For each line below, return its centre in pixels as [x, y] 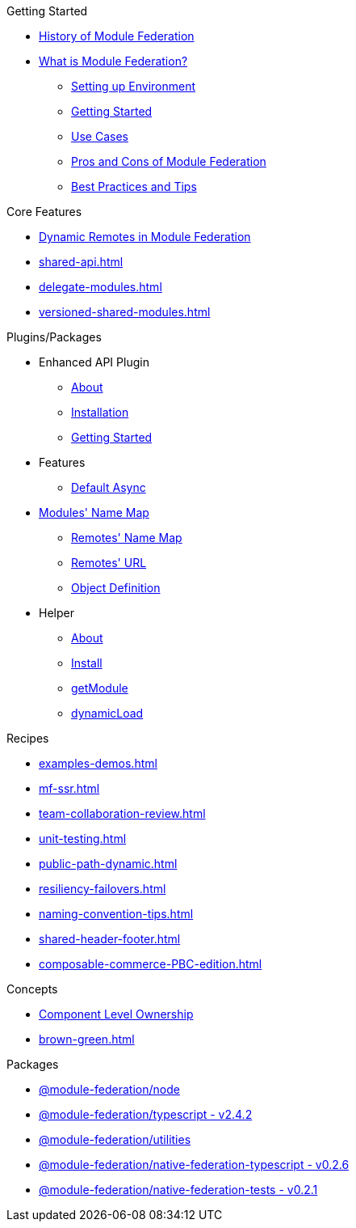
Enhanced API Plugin [94, 362]
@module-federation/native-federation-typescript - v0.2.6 [194, 1164]
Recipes [28, 738]
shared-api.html [81, 262]
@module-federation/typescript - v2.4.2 [146, 1114]
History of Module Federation [117, 36]
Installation [100, 412]
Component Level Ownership [116, 1014]
